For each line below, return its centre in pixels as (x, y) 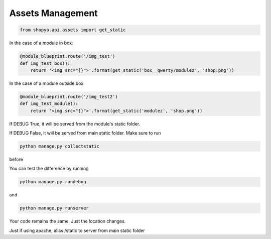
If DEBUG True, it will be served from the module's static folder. (75, 124)
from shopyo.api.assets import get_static (73, 30)
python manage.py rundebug (53, 182)
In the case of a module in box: (41, 43)
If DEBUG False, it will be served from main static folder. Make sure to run (85, 133)
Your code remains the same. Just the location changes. (67, 221)
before (16, 159)
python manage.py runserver (54, 208)
